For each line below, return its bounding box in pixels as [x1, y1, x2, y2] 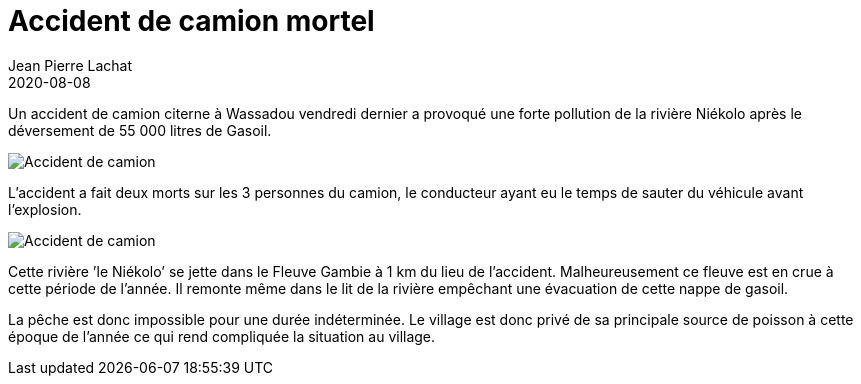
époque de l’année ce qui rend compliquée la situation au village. [8, 327, 436, 345]
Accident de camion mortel [8, 4, 375, 38]
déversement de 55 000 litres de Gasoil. [8, 121, 272, 139]
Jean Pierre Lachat [8, 56, 132, 74]
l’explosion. [8, 200, 82, 218]
